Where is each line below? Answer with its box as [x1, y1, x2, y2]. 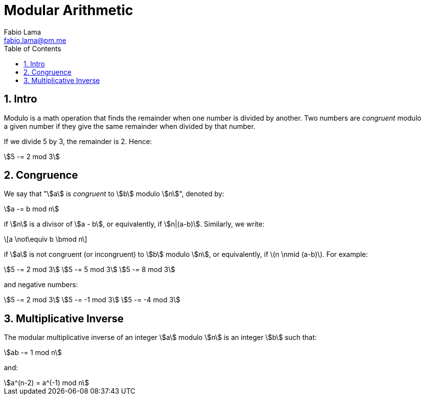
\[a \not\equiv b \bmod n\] [4, 235, 87, 244]
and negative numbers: [4, 280, 78, 289]
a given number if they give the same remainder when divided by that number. [4, 122, 255, 130]
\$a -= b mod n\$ [4, 205, 59, 213]
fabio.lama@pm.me [4, 36, 66, 44]
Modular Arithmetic [4, 2, 133, 19]
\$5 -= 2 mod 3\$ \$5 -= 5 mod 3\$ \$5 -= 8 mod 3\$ [4, 265, 175, 274]
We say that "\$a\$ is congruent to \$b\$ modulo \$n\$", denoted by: [4, 189, 224, 198]
